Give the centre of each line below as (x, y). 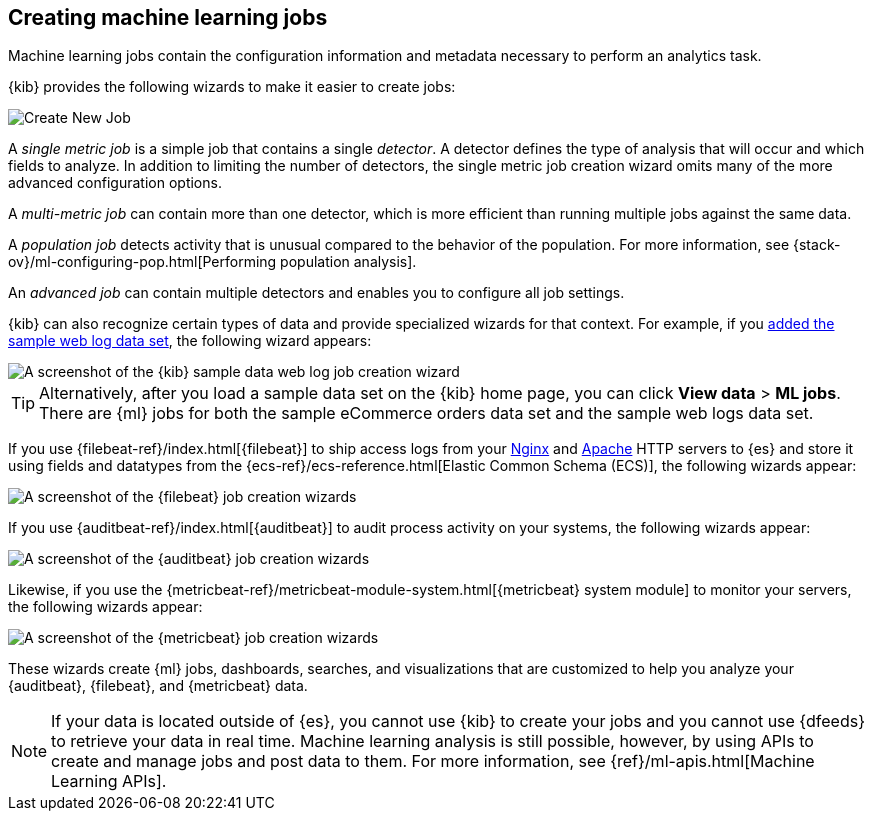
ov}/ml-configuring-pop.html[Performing (142, 262)
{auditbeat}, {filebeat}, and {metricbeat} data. (158, 686)
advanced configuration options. (115, 183)
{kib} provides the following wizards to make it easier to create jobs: (232, 87)
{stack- (817, 245)
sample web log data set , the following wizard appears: (190, 341)
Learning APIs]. (109, 781)
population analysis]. (348, 262)
